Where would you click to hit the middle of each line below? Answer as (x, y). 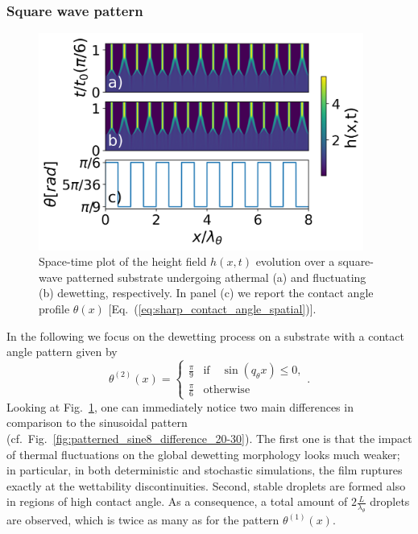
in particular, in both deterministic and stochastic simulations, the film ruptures (205, 470)
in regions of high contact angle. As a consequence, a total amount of (177, 501)
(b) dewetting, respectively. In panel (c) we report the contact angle (206, 293)
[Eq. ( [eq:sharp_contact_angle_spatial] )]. (212, 309)
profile (54, 309)
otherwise (227, 389)
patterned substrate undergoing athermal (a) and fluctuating (216, 277)
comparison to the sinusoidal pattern (97, 422)
